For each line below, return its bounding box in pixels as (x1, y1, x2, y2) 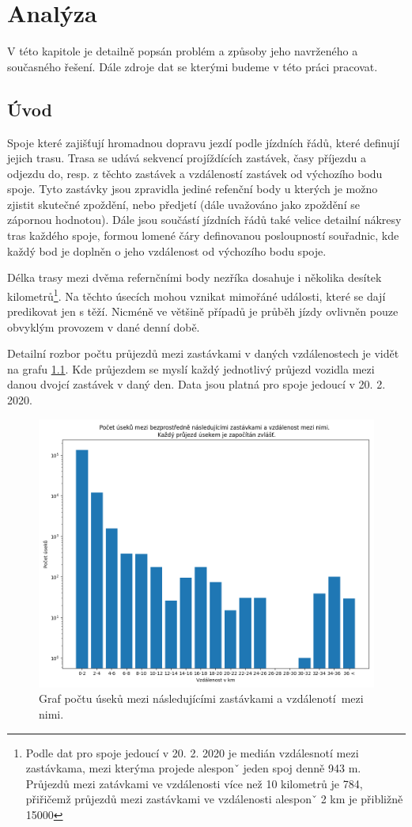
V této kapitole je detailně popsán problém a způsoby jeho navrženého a (7, 43, 358, 59)
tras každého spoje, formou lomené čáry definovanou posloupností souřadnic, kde (7, 227, 399, 244)
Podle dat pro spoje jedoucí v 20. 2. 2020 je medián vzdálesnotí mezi (25, 744, 359, 761)
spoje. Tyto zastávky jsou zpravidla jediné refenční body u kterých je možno (7, 180, 378, 197)
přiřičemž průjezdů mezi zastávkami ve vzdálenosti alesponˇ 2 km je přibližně (25, 791, 403, 807)
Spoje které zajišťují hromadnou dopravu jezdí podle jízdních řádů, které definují (7, 134, 400, 150)
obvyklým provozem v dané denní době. (7, 318, 200, 335)
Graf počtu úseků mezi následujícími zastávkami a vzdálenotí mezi (39, 690, 364, 707)
